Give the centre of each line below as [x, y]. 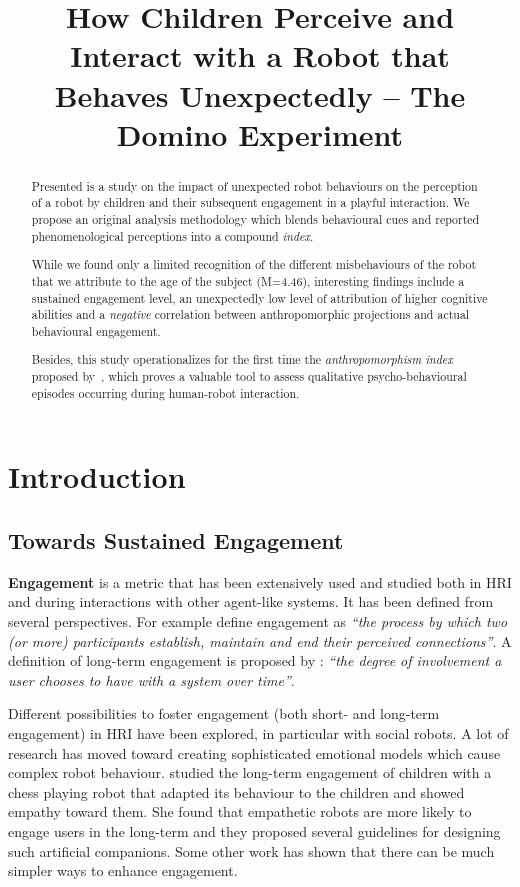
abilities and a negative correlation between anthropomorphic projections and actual [250, 314]
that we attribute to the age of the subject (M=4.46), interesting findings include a [248, 280]
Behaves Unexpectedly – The [260, 94]
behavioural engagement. [96, 330]
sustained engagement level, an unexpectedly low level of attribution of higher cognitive [259, 297]
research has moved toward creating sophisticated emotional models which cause [254, 752]
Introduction [97, 476]
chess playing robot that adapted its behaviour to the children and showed [236, 791]
